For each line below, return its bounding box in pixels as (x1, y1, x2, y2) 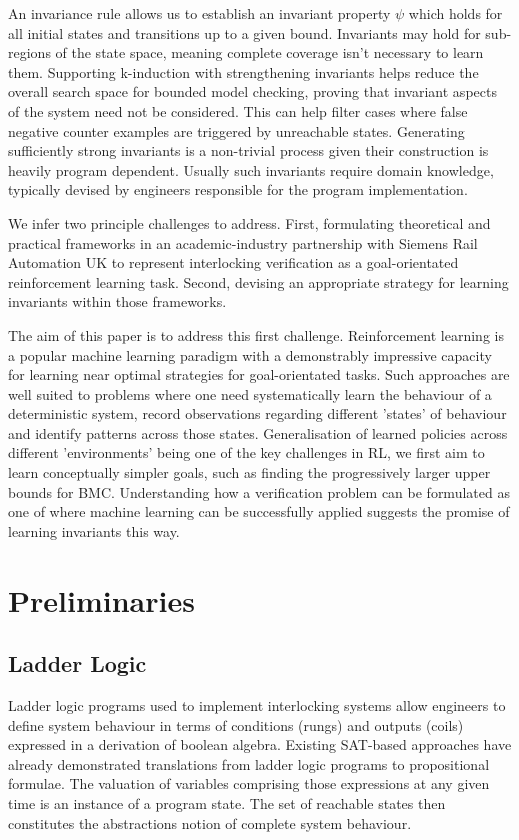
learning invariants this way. (8, 520, 180, 541)
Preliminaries (8, 579, 195, 620)
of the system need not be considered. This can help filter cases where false (8, 100, 468, 121)
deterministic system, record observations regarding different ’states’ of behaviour (8, 403, 507, 424)
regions (8, 42, 51, 63)
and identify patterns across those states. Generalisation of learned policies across (8, 422, 508, 443)
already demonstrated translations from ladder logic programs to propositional (8, 753, 490, 774)
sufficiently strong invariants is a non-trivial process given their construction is (8, 140, 489, 161)
